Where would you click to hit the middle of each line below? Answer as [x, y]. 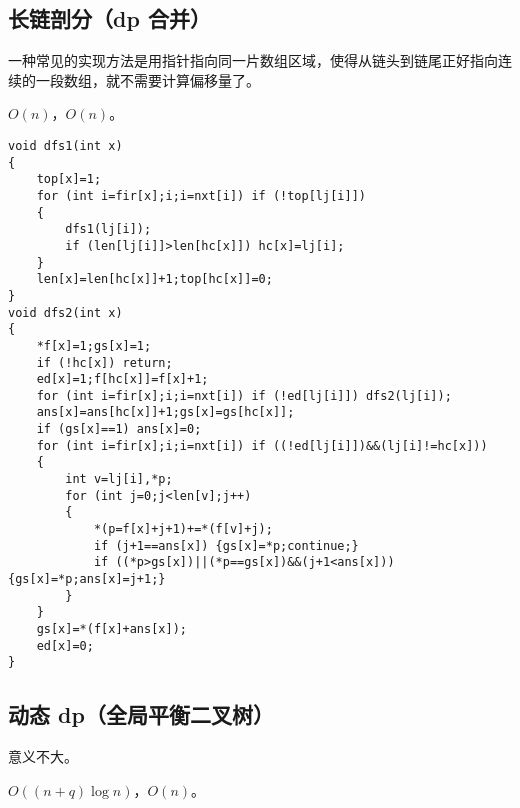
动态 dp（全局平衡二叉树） [141, 714]
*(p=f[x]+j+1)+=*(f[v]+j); [183, 529]
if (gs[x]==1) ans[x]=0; [119, 429]
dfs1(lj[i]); [108, 229]
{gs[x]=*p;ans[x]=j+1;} [87, 579]
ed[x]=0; [65, 645]
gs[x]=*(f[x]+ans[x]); [111, 629]
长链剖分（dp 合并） [109, 18]
